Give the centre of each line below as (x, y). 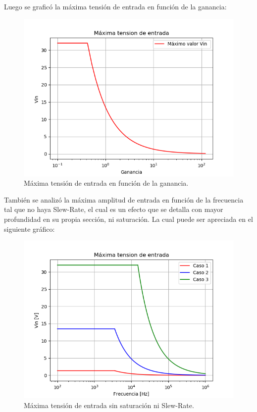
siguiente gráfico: (29, 229)
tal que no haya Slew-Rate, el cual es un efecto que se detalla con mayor (114, 209)
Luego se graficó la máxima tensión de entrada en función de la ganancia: (115, 6)
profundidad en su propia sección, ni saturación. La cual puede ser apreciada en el (128, 219)
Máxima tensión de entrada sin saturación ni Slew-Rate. (109, 405)
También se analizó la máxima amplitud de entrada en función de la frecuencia (124, 199)
